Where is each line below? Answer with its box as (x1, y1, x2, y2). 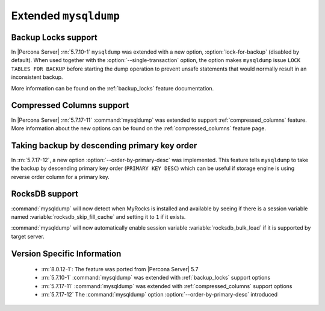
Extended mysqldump (11, 9, 120, 22)
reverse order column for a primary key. (11, 173, 110, 180)
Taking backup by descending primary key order (11, 140, 197, 151)
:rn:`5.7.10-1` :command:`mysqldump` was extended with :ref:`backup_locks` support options (41, 274, 271, 281)
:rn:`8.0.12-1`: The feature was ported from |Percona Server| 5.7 (41, 266, 199, 273)
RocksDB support (11, 189, 78, 199)
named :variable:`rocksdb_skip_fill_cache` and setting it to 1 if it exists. (11, 213, 186, 220)
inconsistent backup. (11, 74, 63, 81)
